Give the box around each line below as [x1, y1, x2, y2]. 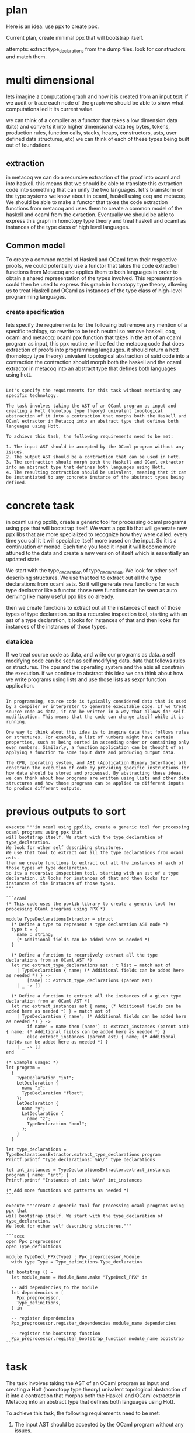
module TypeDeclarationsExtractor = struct [6, 916, 114, 922]
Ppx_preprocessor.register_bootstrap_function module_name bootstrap [11, 1335, 184, 1342]
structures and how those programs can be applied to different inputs [6, 780, 184, 786]
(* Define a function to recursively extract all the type [11, 952, 158, 958]
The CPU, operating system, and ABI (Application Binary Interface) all [6, 759, 187, 766]
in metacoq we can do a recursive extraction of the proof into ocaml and [6, 174, 180, 181]
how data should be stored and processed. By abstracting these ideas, [6, 770, 184, 776]
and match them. [6, 53, 47, 60]
